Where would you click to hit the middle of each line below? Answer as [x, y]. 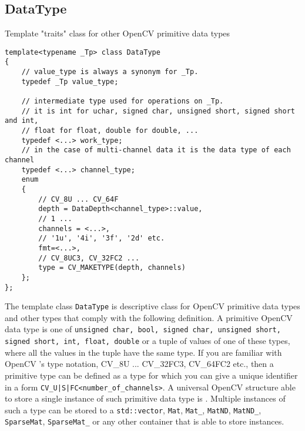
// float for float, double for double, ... [110, 131]
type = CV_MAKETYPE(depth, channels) [112, 268]
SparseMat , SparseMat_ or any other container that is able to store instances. [145, 421]
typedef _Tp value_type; [70, 81]
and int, [22, 121]
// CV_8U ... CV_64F [78, 199]
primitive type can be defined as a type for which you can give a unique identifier [151, 375]
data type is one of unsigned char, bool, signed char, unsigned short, [143, 329]
